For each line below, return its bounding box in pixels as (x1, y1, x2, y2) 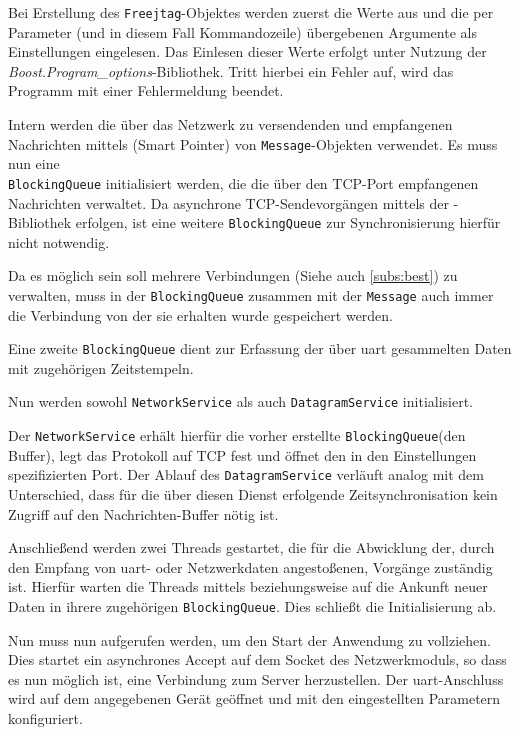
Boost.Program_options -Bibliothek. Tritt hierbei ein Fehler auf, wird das (8, 60, 454, 81)
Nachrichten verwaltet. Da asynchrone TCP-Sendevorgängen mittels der (8, 192, 449, 213)
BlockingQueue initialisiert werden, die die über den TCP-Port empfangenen (8, 172, 479, 193)
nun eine (8, 153, 60, 174)
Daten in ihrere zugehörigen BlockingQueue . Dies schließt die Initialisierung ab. (8, 596, 497, 616)
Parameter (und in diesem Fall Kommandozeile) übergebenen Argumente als (8, 21, 477, 42)
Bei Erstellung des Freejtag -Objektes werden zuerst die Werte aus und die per (8, 2, 494, 22)
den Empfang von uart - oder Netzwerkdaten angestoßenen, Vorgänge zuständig (8, 556, 493, 577)
